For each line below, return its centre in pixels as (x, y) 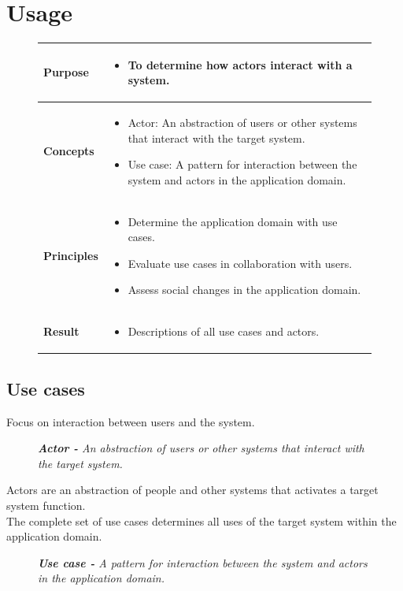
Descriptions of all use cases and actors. (224, 331)
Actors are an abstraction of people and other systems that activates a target (192, 490)
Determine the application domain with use (233, 221)
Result (61, 331)
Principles (71, 256)
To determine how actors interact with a (240, 64)
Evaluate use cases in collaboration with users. (240, 263)
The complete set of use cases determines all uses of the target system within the (201, 520)
